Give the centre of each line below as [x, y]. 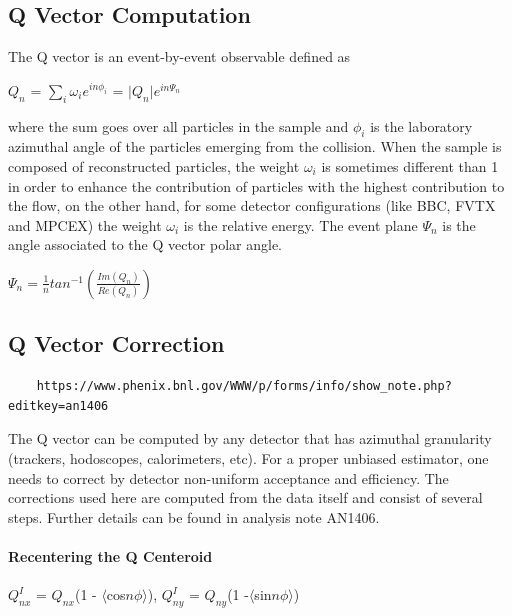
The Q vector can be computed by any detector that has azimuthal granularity [250, 438]
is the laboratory [421, 125]
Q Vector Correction [116, 343]
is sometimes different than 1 [410, 165]
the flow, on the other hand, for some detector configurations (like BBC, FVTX [252, 205]
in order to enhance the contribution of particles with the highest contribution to [256, 185]
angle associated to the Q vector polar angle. [145, 244]
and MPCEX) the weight [85, 224]
